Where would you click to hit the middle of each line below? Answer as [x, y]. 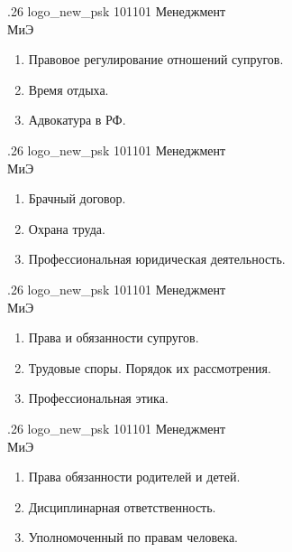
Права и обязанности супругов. [114, 337]
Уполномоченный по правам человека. [133, 537]
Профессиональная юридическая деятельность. [157, 259]
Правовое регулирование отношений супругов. [156, 59]
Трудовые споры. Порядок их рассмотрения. [150, 367]
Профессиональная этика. [98, 398]
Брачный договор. [77, 198]
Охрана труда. [67, 228]
